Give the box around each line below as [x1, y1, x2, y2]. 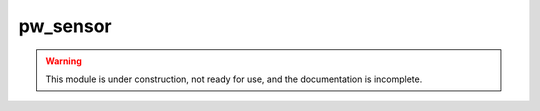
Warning [45, 55, 82, 67]
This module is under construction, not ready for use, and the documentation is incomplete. [45, 73, 423, 85]
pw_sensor [18, 15, 112, 37]
